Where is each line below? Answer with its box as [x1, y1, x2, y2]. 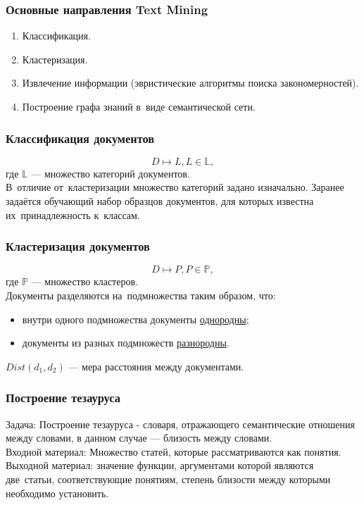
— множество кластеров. [31, 274, 138, 289]
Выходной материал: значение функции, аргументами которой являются [6, 458, 314, 473]
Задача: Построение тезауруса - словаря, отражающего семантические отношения [6, 416, 356, 431]
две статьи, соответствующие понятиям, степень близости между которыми [6, 471, 331, 486]
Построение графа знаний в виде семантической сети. [22, 99, 256, 113]
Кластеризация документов [6, 237, 150, 255]
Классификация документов [6, 129, 155, 146]
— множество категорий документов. [31, 166, 190, 180]
